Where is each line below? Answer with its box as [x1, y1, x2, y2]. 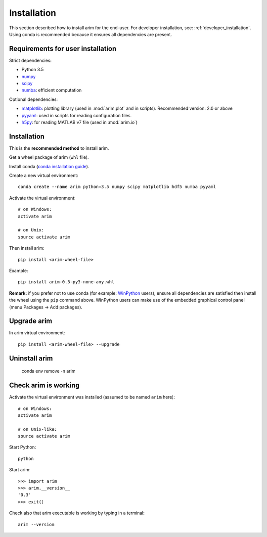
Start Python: [9, 444, 37, 450]
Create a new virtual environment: [9, 173, 79, 179]
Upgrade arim [9, 317, 52, 325]
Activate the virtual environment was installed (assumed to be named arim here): [9, 394, 175, 400]
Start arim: [9, 467, 31, 473]
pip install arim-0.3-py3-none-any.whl [18, 279, 115, 285]
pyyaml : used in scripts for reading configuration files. [21, 112, 132, 118]
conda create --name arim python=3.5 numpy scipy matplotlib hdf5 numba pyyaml [18, 184, 216, 190]
